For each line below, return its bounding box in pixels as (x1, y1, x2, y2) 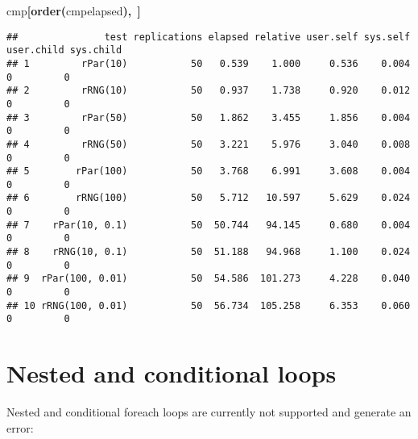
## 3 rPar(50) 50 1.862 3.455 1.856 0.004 (6, 111, 411, 123)
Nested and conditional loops (6, 357, 337, 390)
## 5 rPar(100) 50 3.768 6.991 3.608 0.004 (6, 165, 411, 178)
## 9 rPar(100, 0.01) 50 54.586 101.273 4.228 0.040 (6, 273, 411, 285)
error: (6, 419, 34, 436)
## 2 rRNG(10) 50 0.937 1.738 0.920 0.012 (6, 85, 411, 97)
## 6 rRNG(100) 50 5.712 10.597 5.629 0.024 (6, 192, 411, 204)
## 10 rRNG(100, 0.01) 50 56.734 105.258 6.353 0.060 (6, 299, 411, 311)
